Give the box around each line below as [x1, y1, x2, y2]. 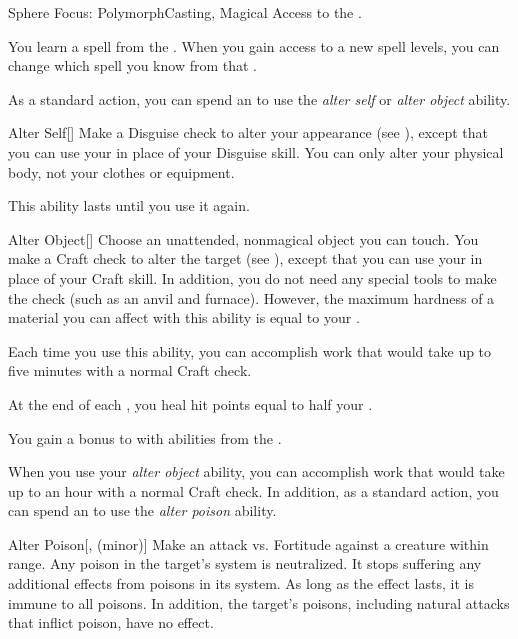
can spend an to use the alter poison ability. [8, 500, 277, 521]
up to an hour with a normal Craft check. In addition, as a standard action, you [8, 480, 499, 501]
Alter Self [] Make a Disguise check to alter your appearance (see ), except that [8, 122, 489, 143]
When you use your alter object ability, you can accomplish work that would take [8, 461, 505, 482]
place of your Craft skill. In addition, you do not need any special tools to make [8, 267, 497, 288]
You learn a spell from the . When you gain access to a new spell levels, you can [8, 35, 500, 56]
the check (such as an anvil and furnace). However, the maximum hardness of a [8, 287, 495, 308]
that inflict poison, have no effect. [8, 612, 214, 633]
